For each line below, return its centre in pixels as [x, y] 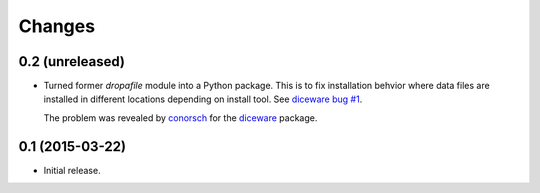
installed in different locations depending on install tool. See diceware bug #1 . [203, 99]
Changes [56, 26]
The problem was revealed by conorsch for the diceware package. [180, 117]
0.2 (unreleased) [71, 61]
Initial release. [72, 170]
